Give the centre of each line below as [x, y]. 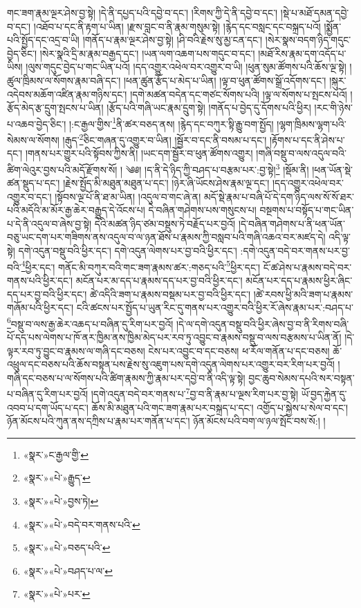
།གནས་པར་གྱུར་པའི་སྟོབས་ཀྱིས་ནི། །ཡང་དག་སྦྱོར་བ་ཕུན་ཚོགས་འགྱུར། [139, 153]
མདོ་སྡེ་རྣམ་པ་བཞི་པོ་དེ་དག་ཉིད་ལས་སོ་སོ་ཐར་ [279, 196]
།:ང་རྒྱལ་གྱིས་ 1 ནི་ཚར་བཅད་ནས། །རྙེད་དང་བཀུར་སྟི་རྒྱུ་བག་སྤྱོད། [171, 122]
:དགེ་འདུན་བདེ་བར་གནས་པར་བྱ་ [295, 251]
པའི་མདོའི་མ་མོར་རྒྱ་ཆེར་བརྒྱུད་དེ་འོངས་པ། [76, 210]
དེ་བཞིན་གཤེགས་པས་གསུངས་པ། [202, 210]
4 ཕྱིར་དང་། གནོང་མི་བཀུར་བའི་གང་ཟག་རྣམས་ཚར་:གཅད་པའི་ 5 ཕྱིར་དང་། [141, 266]
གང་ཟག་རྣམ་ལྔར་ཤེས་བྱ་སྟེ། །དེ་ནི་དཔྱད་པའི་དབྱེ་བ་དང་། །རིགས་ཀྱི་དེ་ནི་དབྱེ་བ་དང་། [142, 12]
